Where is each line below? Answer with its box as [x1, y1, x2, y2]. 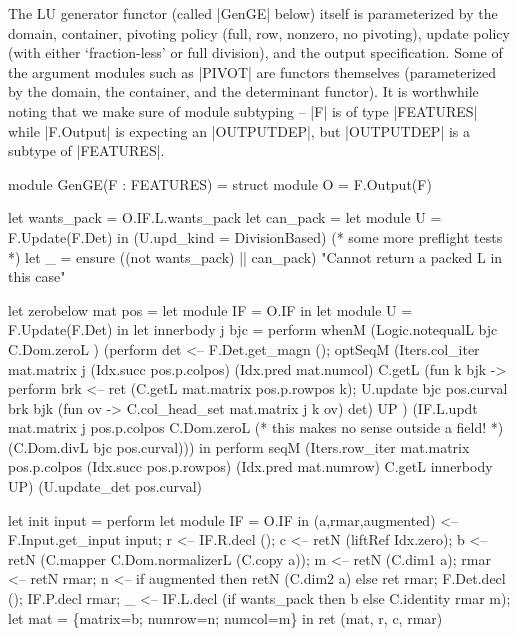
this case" [8, 266, 66, 287]
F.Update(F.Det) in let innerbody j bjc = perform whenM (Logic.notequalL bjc [8, 319, 498, 340]
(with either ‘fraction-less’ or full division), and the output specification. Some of [8, 42, 503, 63]
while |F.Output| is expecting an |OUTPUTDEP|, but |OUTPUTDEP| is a [8, 120, 471, 141]
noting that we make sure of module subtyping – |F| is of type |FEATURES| [8, 100, 478, 121]
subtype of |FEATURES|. [8, 140, 165, 161]
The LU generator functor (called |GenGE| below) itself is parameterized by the [8, 3, 498, 23]
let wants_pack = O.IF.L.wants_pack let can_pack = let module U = [8, 207, 442, 228]
